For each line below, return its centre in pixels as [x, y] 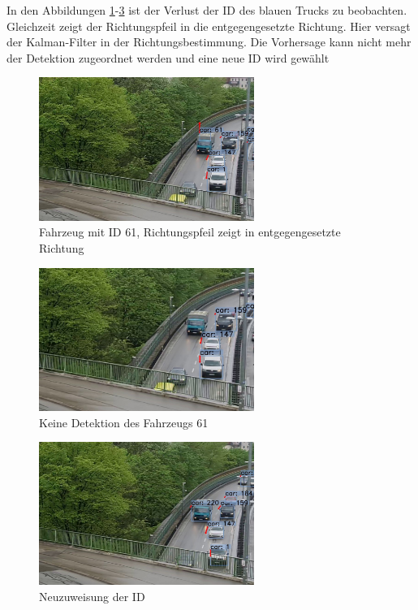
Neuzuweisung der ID [92, 596]
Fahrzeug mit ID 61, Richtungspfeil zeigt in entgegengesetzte [190, 232]
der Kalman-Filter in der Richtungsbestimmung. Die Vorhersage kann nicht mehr [209, 42]
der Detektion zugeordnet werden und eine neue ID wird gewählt [168, 57]
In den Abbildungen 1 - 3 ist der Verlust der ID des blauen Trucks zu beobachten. [207, 10]
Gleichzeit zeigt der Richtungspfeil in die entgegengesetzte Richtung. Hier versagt [209, 26]
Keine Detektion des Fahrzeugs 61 [124, 422]
